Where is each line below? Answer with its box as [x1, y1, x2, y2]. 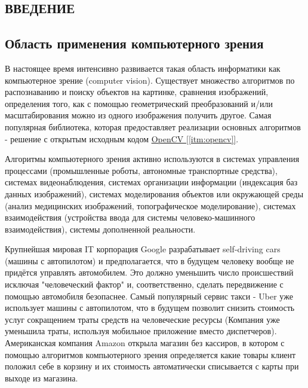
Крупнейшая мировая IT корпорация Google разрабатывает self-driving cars [5, 243, 281, 255]
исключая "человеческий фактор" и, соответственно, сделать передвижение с [5, 278, 284, 291]
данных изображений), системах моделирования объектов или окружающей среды [5, 187, 304, 200]
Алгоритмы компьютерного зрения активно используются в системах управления [5, 152, 300, 165]
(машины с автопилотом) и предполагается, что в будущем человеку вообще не [5, 254, 294, 267]
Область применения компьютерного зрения [5, 34, 264, 53]
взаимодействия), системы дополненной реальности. [5, 222, 196, 235]
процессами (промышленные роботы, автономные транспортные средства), [5, 164, 278, 176]
